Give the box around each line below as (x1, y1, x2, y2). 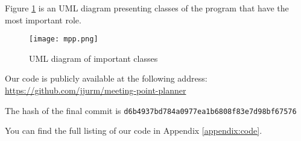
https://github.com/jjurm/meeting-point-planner (5, 84, 186, 97)
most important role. (5, 13, 81, 26)
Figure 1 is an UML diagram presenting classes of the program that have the (5, 2, 289, 14)
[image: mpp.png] (29, 35, 98, 44)
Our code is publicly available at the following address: (5, 72, 208, 85)
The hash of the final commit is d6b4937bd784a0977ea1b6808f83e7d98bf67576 (5, 104, 297, 116)
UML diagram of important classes (29, 52, 158, 64)
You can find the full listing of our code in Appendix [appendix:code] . (5, 124, 262, 137)
